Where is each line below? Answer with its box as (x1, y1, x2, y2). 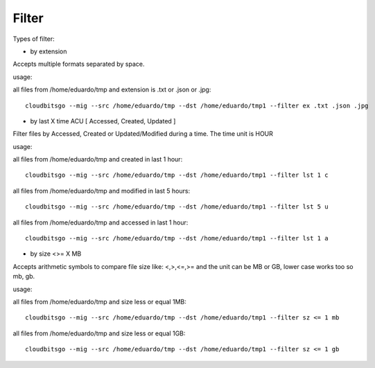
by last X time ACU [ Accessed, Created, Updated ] (30, 116, 176, 125)
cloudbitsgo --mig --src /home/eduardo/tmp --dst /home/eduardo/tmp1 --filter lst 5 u (25, 203, 329, 211)
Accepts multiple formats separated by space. (12, 60, 145, 69)
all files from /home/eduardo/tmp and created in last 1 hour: (12, 155, 183, 164)
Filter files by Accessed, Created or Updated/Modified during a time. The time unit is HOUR (12, 130, 274, 138)
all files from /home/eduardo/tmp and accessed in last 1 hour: (12, 218, 189, 227)
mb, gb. (12, 272, 35, 281)
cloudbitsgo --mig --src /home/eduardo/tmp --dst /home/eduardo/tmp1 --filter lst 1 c (25, 171, 329, 179)
